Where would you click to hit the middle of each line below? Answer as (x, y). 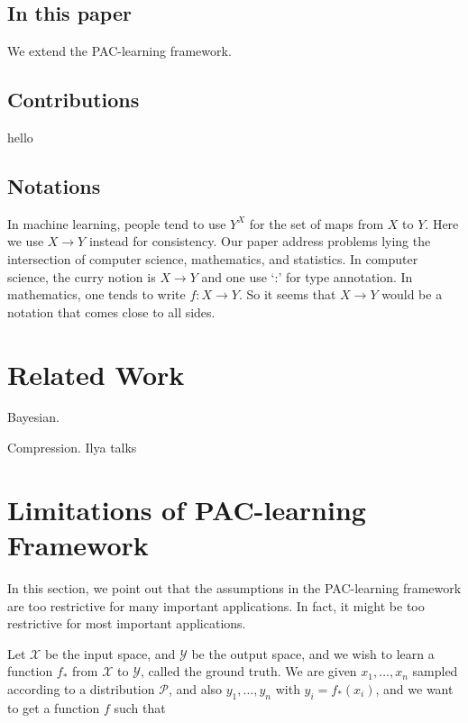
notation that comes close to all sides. (111, 311)
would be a (412, 294)
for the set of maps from (317, 223)
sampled (435, 671)
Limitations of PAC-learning (187, 509)
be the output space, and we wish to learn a (313, 653)
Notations (54, 185)
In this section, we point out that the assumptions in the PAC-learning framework (234, 587)
